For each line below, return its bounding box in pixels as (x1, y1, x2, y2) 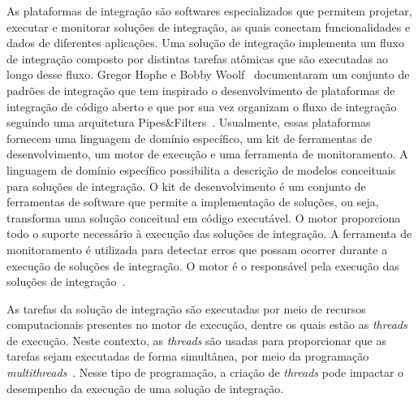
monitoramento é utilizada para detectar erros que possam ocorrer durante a (6, 240, 388, 257)
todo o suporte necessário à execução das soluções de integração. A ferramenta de (6, 225, 412, 242)
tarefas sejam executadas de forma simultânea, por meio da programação (6, 348, 369, 365)
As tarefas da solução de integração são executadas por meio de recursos (6, 300, 366, 317)
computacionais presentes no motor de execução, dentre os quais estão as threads (6, 316, 407, 333)
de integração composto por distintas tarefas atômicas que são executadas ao (6, 50, 388, 67)
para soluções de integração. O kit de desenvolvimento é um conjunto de (6, 177, 366, 194)
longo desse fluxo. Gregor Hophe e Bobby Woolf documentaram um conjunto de (6, 66, 410, 83)
